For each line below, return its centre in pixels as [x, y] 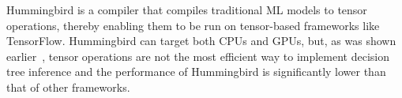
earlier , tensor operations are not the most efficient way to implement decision [198, 56]
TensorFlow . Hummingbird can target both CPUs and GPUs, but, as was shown [201, 41]
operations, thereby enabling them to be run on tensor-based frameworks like [193, 25]
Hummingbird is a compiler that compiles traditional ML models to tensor [187, 9]
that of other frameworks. [68, 87]
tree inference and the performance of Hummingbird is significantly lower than [196, 72]
